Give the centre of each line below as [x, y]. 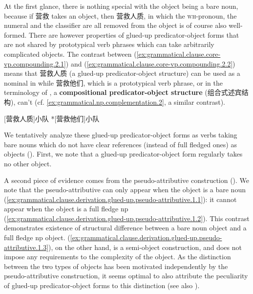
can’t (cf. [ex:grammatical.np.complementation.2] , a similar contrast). [121, 102]
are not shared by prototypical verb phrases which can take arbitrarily [109, 44]
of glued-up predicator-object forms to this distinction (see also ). [102, 285]
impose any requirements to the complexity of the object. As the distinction [117, 257]
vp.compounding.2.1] [35, 63]
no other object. [28, 163]
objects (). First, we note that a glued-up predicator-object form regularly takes [123, 154]
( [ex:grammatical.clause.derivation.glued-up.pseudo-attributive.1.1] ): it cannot [120, 199]
